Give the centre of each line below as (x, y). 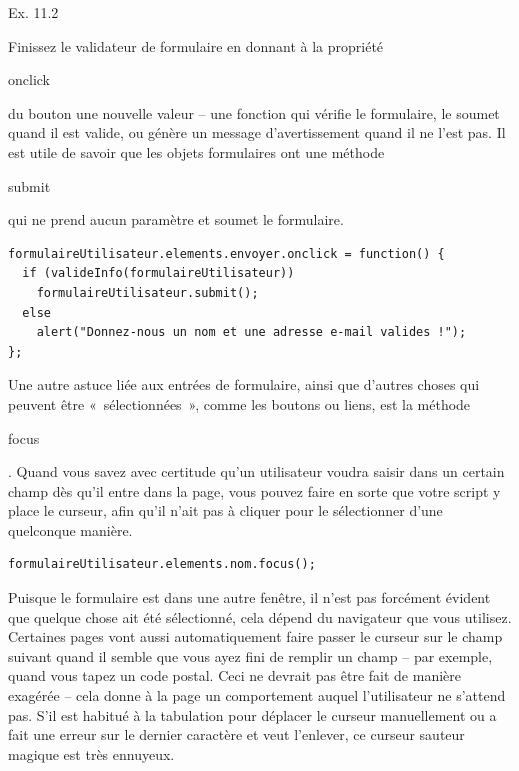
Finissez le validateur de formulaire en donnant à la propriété (196, 45)
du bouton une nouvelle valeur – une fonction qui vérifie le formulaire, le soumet (254, 112)
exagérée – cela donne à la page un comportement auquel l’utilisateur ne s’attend (257, 695)
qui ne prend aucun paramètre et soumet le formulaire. (176, 219)
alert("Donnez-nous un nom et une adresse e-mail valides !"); (251, 332)
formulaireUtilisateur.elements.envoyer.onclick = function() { (226, 253)
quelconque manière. (70, 529)
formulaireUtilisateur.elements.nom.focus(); (162, 564)
